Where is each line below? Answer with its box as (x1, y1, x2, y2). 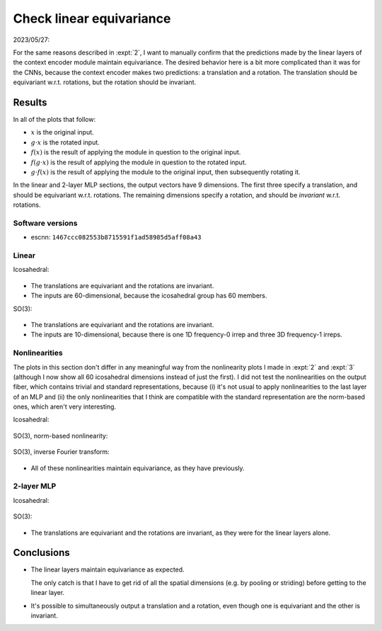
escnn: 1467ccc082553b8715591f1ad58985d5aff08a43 (30, 233, 202, 241)
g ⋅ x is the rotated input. (30, 138, 100, 147)
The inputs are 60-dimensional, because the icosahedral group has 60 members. (30, 291, 267, 300)
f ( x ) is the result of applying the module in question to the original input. (30, 148, 241, 157)
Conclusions (13, 547, 70, 559)
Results (13, 96, 47, 108)
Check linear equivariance (13, 11, 171, 26)
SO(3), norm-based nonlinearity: (13, 431, 108, 440)
